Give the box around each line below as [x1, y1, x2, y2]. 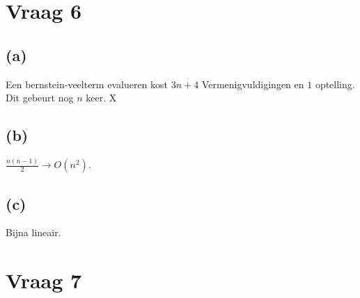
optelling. [315, 76, 355, 91]
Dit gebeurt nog [6, 90, 74, 105]
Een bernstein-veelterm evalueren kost [6, 76, 169, 91]
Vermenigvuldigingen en [201, 76, 304, 91]
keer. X [86, 90, 117, 105]
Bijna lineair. [6, 225, 61, 240]
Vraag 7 [6, 266, 82, 295]
